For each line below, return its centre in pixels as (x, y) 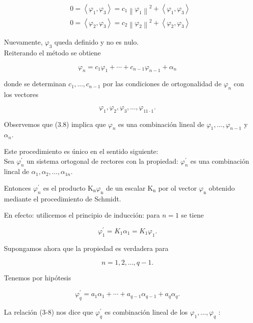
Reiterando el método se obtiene (52, 53)
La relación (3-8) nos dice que (49, 311)
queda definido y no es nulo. (97, 42)
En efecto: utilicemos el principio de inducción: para (82, 215)
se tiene (192, 215)
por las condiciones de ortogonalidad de (162, 84)
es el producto (64, 187)
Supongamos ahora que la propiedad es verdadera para (86, 248)
